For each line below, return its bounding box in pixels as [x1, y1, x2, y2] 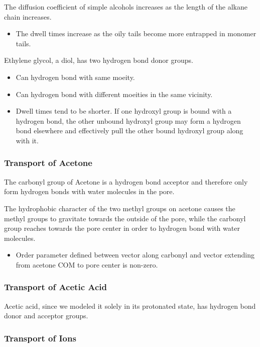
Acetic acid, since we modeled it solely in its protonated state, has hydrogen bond [4, 300, 256, 311]
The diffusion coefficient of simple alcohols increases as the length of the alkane [4, 2, 248, 12]
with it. [16, 135, 39, 145]
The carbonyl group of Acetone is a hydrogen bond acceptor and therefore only [4, 176, 248, 187]
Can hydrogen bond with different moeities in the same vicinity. [16, 89, 213, 99]
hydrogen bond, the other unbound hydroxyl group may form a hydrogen [16, 115, 241, 126]
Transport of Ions [4, 331, 76, 344]
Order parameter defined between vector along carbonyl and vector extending [16, 249, 254, 260]
